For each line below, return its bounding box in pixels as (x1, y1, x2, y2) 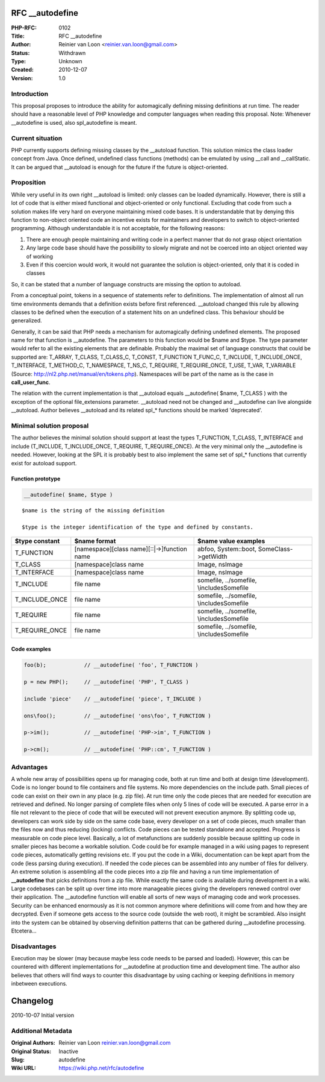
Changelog (11, 996, 54, 1006)
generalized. (11, 317, 42, 324)
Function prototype (11, 475, 61, 482)
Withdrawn (58, 49, 86, 57)
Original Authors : (11, 1039, 55, 1046)
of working (26, 253, 54, 260)
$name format (74, 536, 116, 545)
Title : (11, 32, 25, 39)
